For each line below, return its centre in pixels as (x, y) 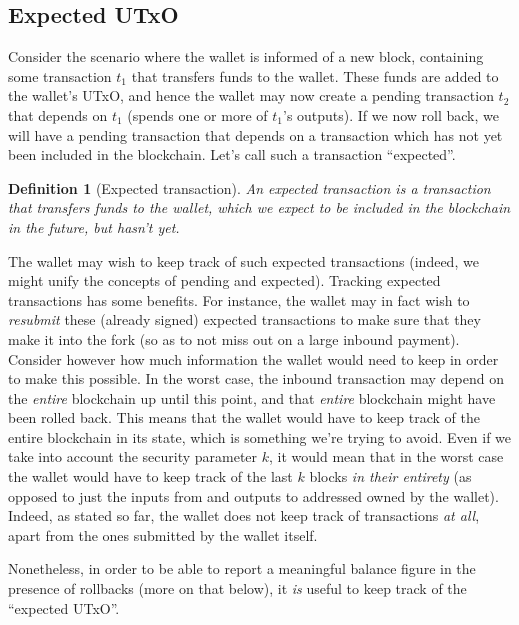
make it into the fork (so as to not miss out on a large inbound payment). (234, 338)
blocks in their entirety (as (390, 476)
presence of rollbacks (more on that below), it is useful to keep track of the (237, 588)
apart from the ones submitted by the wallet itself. (163, 534)
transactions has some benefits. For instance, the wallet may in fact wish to (239, 299)
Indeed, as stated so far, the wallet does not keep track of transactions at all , (244, 515)
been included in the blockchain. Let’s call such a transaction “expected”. (232, 154)
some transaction (60, 75)
